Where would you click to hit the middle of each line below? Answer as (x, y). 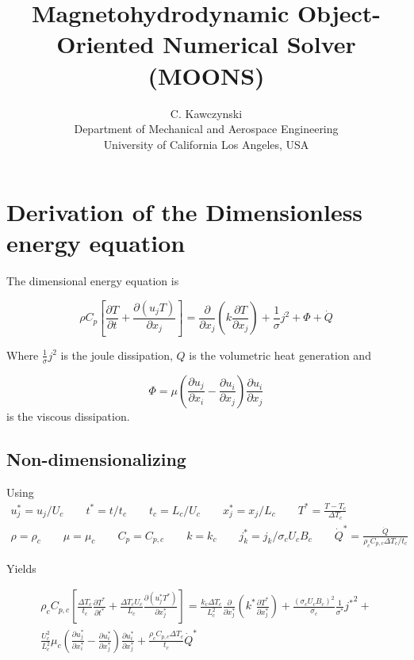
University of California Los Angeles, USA (206, 144)
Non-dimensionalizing (96, 458)
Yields (21, 568)
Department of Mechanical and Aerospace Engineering (206, 129)
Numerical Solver (259, 44)
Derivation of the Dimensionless (185, 212)
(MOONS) (206, 75)
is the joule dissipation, (117, 355)
